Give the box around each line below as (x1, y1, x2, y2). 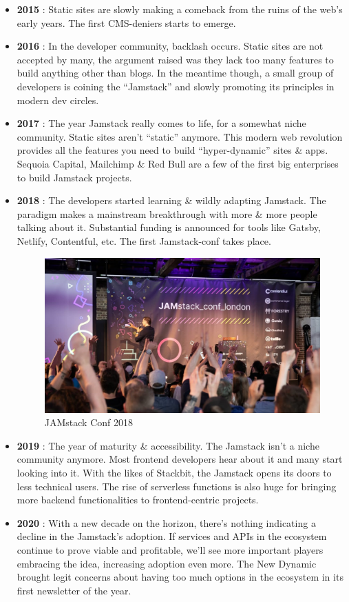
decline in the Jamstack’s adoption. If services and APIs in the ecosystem (17, 529, 327, 543)
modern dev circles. (17, 92, 99, 107)
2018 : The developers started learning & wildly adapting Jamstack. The (17, 193, 326, 208)
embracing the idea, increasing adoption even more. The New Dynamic (17, 556, 317, 570)
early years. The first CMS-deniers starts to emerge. (17, 15, 236, 30)
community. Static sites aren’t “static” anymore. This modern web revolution (17, 129, 343, 143)
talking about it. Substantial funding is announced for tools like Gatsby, (17, 220, 321, 234)
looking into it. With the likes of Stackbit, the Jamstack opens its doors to (17, 465, 332, 479)
